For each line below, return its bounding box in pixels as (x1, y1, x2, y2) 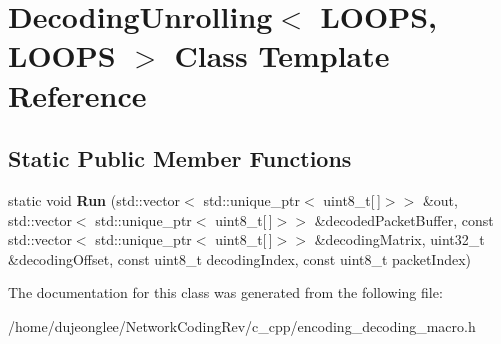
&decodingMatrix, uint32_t (314, 229, 485, 250)
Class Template (174, 35, 390, 76)
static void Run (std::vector (8, 189, 181, 210)
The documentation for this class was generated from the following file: (8, 282, 443, 303)
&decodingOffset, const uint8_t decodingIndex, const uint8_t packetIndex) (8, 248, 472, 269)
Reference (8, 74, 147, 115)
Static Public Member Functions (8, 143, 352, 174)
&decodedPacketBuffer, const (314, 209, 494, 230)
